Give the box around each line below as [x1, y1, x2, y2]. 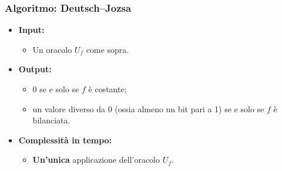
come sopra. [86, 43, 129, 55]
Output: [18, 63, 52, 75]
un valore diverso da [32, 102, 106, 115]
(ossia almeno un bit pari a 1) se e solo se [115, 102, 264, 115]
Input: [18, 24, 45, 36]
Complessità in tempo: [18, 133, 112, 146]
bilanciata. [32, 114, 70, 126]
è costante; [88, 83, 127, 95]
